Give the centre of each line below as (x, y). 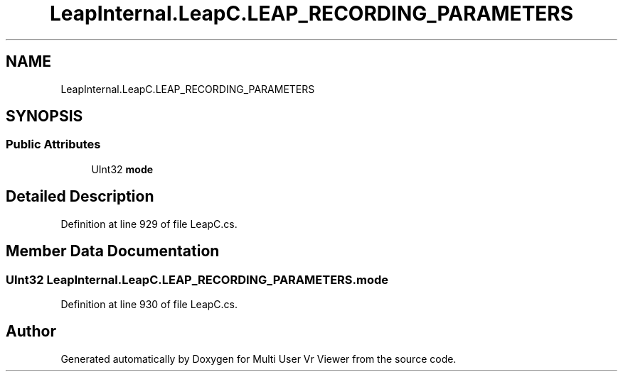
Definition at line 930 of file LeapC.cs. (149, 304)
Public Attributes (53, 144)
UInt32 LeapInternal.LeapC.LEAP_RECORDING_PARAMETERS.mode (197, 279)
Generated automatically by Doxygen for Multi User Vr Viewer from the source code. (259, 359)
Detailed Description (80, 197)
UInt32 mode (122, 169)
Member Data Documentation (113, 251)
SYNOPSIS (44, 116)
